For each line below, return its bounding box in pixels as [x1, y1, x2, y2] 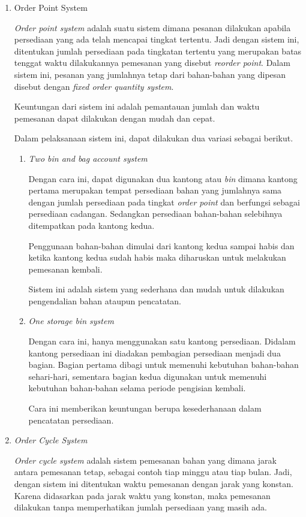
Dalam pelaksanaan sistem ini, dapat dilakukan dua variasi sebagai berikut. [14, 132, 293, 144]
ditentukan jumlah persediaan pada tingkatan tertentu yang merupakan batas [14, 44, 302, 57]
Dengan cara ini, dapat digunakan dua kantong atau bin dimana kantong [28, 172, 298, 185]
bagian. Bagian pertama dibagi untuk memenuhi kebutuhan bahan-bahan [28, 358, 299, 371]
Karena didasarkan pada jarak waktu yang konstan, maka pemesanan [14, 489, 271, 501]
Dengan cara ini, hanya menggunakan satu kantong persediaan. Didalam [28, 335, 296, 347]
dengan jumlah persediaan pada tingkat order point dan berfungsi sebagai [28, 195, 300, 208]
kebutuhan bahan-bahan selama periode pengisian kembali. [28, 382, 246, 394]
